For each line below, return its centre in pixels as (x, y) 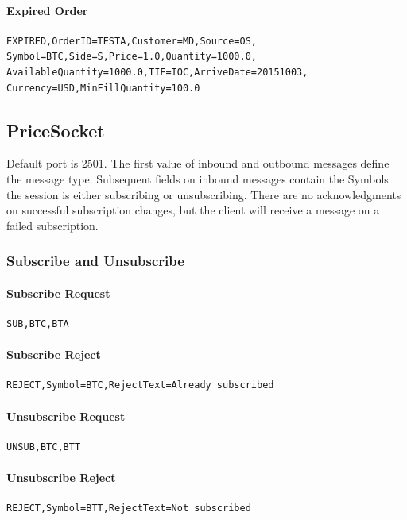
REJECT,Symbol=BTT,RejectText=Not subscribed (129, 508)
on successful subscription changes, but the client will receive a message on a (193, 210)
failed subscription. (52, 225)
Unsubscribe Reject (61, 477)
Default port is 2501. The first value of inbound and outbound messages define (198, 163)
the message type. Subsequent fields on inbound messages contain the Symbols (198, 178)
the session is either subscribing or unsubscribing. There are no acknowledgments (204, 194)
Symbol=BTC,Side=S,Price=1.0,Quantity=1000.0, (132, 57)
